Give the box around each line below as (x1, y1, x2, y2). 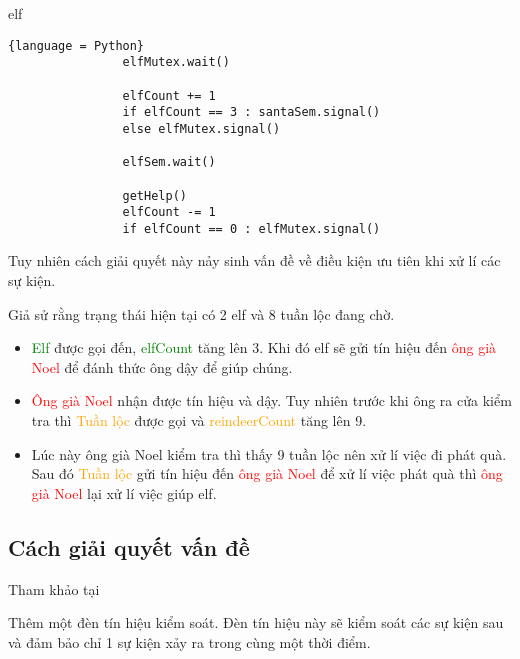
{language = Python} (8, 38, 145, 53)
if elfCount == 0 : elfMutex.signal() (122, 221, 381, 236)
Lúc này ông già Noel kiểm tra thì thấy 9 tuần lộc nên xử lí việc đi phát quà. (31, 443, 507, 464)
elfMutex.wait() (122, 55, 230, 70)
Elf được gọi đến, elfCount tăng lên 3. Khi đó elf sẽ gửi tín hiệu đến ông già (31, 337, 497, 358)
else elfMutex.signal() (122, 121, 281, 136)
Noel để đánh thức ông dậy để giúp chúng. (31, 356, 293, 377)
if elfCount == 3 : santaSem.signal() (122, 105, 381, 120)
